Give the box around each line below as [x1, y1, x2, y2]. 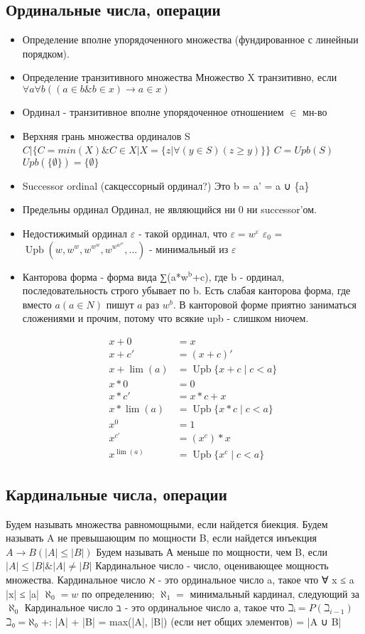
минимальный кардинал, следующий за [190, 586, 359, 601]
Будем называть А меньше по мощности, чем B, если [96, 544, 328, 559]
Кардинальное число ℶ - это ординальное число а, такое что [24, 600, 285, 615]
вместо [22, 296, 52, 311]
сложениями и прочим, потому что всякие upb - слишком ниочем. [22, 311, 309, 326]
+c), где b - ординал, [192, 269, 285, 284]
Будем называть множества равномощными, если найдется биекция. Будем [6, 516, 328, 531]
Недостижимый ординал [22, 225, 128, 240]
